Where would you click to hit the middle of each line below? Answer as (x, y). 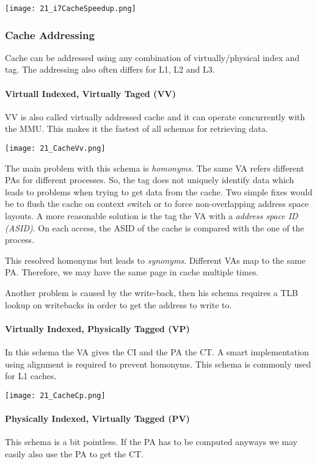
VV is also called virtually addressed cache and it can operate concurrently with (155, 116)
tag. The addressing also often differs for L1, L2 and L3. (110, 69)
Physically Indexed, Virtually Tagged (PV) (97, 419)
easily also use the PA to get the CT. (75, 453)
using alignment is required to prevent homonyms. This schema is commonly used (158, 364)
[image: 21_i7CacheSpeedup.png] (71, 9)
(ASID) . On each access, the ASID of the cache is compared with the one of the (155, 227)
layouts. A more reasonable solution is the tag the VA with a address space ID (151, 216)
